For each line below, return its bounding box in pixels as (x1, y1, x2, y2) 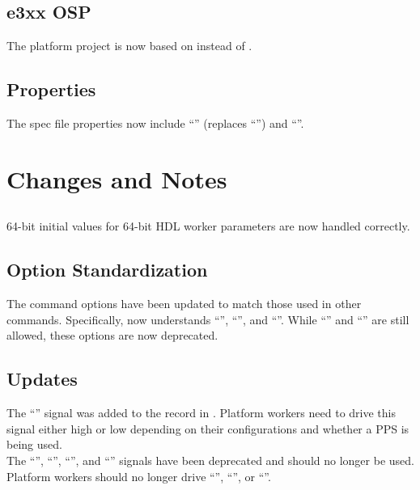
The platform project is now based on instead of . (6, 37, 252, 54)
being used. (6, 436, 62, 453)
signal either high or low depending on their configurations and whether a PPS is (6, 420, 409, 437)
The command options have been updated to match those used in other (6, 295, 362, 312)
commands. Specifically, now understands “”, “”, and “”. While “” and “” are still (6, 310, 409, 327)
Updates (6, 366, 78, 391)
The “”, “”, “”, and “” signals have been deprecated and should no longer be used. (6, 451, 414, 468)
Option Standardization (6, 257, 208, 282)
